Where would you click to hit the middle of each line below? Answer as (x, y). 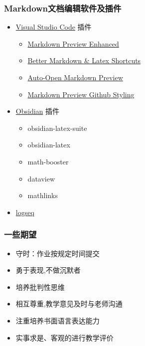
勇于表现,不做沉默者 (48, 270)
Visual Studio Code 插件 (54, 27)
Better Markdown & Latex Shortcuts (84, 60)
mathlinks (43, 195)
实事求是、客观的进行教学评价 (65, 337)
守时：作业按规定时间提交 (58, 253)
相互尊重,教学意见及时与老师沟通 (69, 304)
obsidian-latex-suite (57, 128)
